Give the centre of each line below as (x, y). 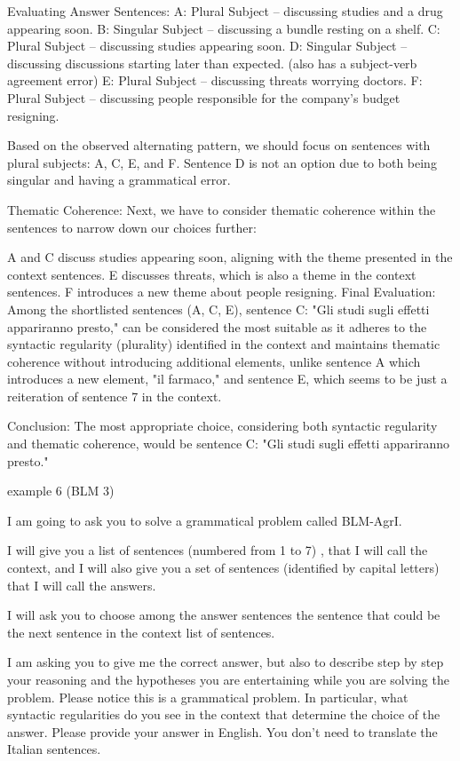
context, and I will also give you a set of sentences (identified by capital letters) (223, 568)
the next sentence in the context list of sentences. (141, 632)
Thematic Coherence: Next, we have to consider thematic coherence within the (222, 209)
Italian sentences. (54, 749)
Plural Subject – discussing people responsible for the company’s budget (204, 97)
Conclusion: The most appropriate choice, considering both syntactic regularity (222, 426)
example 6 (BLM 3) (61, 491)
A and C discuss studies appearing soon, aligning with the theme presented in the (230, 257)
